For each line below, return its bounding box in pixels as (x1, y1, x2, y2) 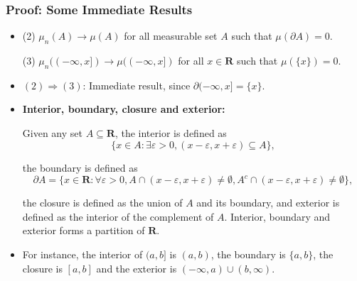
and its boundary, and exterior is (196, 195, 340, 210)
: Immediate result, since (82, 77, 191, 92)
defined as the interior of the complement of (22, 209, 214, 224)
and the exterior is (96, 260, 177, 275)
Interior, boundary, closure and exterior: (22, 101, 225, 116)
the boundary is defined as (22, 160, 138, 175)
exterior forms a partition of (22, 223, 145, 238)
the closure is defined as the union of (22, 195, 183, 210)
